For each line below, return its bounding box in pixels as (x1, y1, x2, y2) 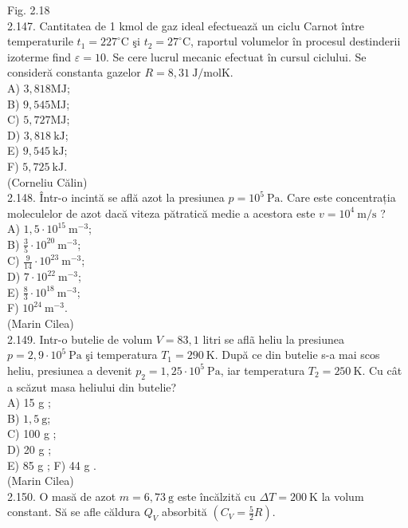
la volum (321, 487, 364, 504)
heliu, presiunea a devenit (7, 361, 132, 378)
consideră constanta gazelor (7, 64, 141, 81)
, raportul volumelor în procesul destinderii (190, 33, 401, 49)
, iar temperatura (220, 361, 305, 378)
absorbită (161, 503, 207, 520)
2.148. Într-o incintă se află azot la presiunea (7, 189, 225, 206)
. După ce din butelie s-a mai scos (214, 346, 380, 363)
